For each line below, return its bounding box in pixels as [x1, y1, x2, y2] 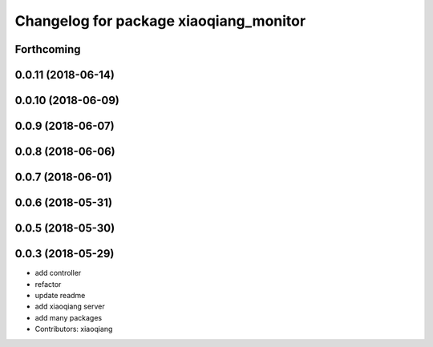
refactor [34, 279, 62, 288]
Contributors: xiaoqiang [34, 325, 113, 334]
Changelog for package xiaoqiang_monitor [14, 12, 306, 30]
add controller [34, 268, 82, 278]
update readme [34, 290, 86, 300]
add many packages [34, 313, 103, 322]
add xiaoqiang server [34, 301, 105, 312]
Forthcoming [14, 42, 81, 56]
